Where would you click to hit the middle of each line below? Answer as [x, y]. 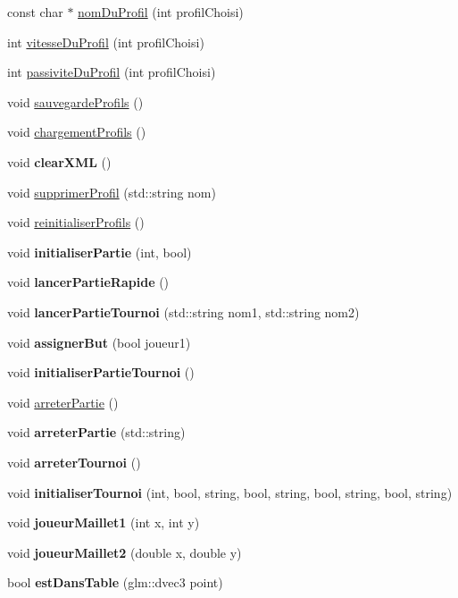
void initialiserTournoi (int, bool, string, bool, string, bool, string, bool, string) [230, 492]
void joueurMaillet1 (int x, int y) [104, 522]
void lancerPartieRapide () [88, 282]
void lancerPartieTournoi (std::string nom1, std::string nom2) [183, 312]
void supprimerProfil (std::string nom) [112, 192]
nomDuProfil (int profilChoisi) [161, 12]
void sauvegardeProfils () [75, 101]
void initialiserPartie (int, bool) [100, 252]
